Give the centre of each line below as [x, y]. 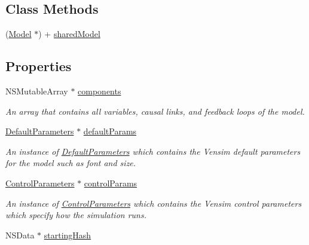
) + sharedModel [69, 34]
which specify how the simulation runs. [76, 215]
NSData [20, 235]
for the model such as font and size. [71, 163]
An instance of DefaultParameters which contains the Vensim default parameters [153, 151]
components [100, 91]
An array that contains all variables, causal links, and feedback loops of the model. [155, 111]
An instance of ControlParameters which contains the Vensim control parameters [154, 203]
